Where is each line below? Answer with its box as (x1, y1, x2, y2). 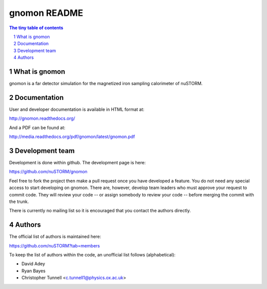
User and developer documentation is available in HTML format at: (9, 106, 144, 112)
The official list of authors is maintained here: (9, 234, 101, 240)
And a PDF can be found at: (9, 124, 66, 131)
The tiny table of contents (9, 25, 64, 31)
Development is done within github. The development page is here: (9, 160, 146, 165)
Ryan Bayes (21, 268, 45, 274)
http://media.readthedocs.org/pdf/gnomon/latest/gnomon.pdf (9, 134, 135, 140)
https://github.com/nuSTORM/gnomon (9, 169, 88, 175)
